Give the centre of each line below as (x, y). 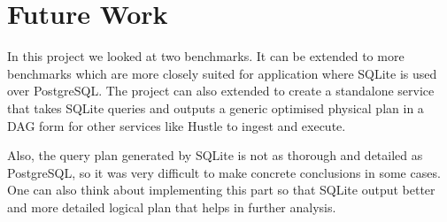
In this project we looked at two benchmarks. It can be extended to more (206, 56)
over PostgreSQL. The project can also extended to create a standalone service (221, 91)
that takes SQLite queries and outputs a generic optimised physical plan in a (216, 107)
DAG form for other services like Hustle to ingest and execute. (177, 125)
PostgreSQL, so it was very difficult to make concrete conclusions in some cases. (224, 172)
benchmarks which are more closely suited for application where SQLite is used (222, 73)
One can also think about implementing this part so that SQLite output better (221, 190)
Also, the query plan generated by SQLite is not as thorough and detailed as (215, 155)
